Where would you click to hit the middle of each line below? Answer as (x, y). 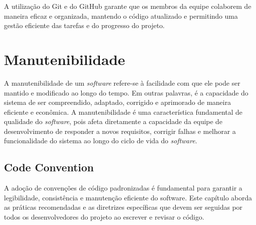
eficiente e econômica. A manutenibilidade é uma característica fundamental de (123, 112)
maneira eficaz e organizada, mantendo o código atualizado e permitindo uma (121, 16)
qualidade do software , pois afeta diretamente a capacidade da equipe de (113, 121)
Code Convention (49, 167)
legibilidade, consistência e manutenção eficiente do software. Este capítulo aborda (128, 197)
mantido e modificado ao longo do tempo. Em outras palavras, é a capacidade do (126, 92)
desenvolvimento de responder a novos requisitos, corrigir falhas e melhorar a (120, 131)
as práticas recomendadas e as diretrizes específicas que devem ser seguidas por (123, 207)
